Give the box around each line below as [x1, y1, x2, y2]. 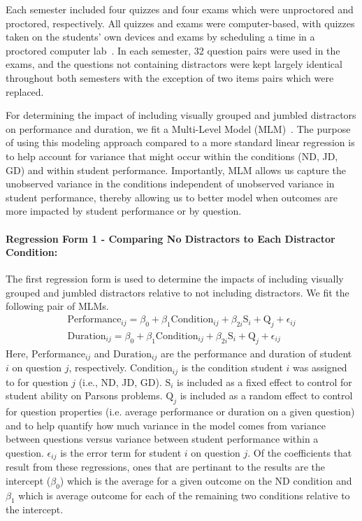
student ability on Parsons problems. [6, 388, 163, 403]
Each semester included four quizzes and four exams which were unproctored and [6, 2, 354, 16]
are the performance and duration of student [160, 345, 352, 360]
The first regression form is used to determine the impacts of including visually [6, 271, 344, 286]
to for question [6, 374, 68, 389]
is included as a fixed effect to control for [177, 374, 352, 389]
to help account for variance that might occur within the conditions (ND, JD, [6, 148, 338, 163]
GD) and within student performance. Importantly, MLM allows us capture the [6, 162, 347, 177]
